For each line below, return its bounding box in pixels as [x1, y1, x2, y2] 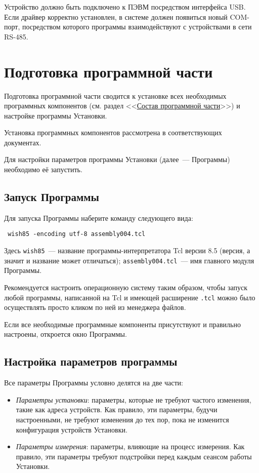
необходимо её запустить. [4, 164, 82, 175]
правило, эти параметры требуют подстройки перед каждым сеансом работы [16, 451, 252, 461]
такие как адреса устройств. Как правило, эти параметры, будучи [16, 404, 218, 415]
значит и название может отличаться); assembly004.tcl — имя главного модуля [4, 255, 254, 265]
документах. [4, 137, 41, 147]
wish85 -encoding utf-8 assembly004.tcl [8, 230, 146, 238]
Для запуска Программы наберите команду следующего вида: [4, 212, 193, 223]
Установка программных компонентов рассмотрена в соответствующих [4, 127, 222, 138]
